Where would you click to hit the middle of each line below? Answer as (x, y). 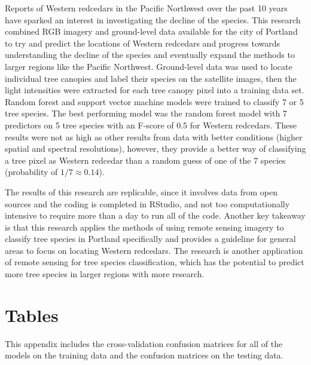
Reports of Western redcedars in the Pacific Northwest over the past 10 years (146, 8)
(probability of (31, 172)
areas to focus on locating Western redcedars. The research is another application (154, 250)
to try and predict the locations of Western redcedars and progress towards (143, 43)
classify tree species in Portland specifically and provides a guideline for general (150, 239)
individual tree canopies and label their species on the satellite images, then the (151, 78)
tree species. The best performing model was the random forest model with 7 (146, 113)
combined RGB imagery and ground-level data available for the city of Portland (151, 31)
